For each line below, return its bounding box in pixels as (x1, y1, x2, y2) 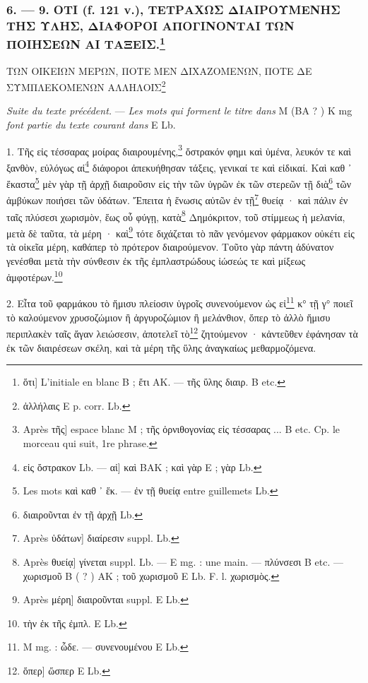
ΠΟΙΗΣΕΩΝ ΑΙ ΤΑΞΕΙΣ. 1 (6, 33, 165, 53)
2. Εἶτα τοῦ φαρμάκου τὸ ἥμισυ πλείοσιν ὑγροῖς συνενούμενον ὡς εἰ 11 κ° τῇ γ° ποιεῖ (6, 294, 353, 311)
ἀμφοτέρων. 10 (6, 268, 63, 284)
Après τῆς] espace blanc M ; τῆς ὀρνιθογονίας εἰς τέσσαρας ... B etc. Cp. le (23, 422, 340, 436)
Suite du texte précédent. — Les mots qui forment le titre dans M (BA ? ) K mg (6, 103, 352, 118)
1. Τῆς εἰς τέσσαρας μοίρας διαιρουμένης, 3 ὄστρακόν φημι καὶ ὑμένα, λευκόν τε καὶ (6, 141, 351, 158)
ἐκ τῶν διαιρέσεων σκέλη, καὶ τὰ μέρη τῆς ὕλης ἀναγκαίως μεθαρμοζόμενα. (6, 340, 316, 355)
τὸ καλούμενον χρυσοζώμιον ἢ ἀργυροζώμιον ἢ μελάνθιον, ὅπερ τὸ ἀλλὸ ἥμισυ (6, 309, 331, 324)
